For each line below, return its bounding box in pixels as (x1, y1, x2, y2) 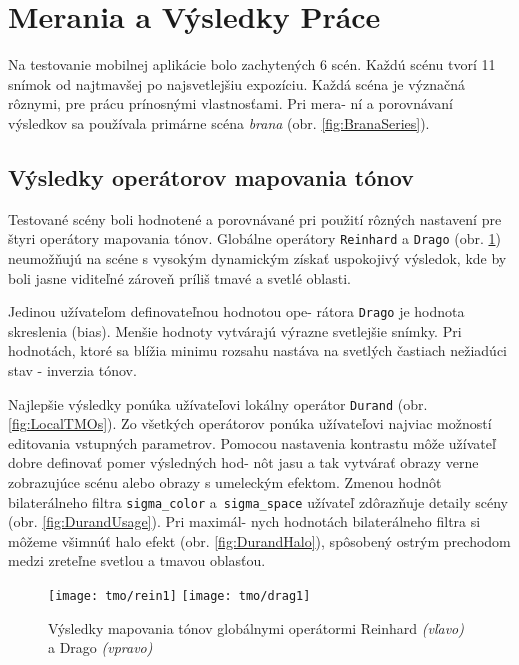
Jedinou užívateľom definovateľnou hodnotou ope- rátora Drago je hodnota (8, 301, 465, 322)
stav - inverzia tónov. (8, 359, 137, 380)
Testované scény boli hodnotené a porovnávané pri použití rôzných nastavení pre (8, 208, 502, 229)
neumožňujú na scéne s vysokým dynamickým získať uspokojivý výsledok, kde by (8, 247, 507, 268)
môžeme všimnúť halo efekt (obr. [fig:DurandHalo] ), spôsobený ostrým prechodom (8, 530, 511, 551)
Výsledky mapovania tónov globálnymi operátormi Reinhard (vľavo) (48, 617, 464, 638)
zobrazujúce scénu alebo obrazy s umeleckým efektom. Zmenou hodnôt (8, 472, 442, 493)
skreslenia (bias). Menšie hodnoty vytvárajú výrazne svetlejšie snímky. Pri (8, 320, 462, 341)
